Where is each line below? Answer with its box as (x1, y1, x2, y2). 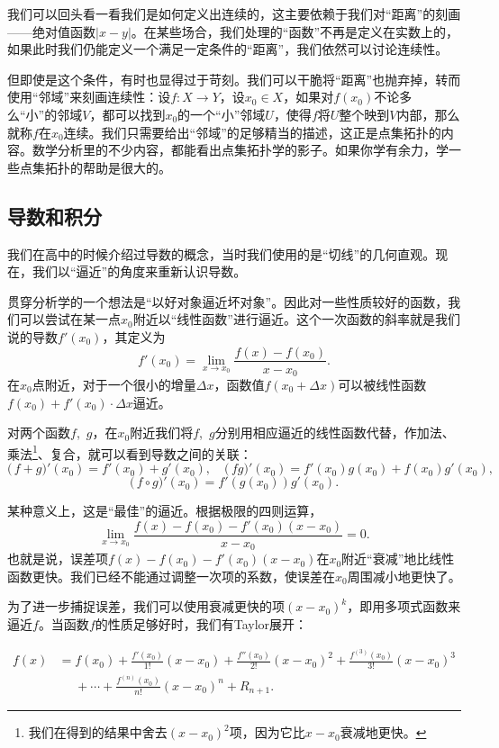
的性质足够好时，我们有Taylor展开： (95, 614, 308, 633)
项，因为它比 (229, 723, 305, 742)
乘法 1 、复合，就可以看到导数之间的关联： (7, 441, 252, 463)
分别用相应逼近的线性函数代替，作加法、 (214, 423, 455, 442)
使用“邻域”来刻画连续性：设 (7, 87, 171, 106)
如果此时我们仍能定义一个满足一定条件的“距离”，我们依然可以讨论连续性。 (7, 40, 449, 59)
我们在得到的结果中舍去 (28, 723, 168, 742)
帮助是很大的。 (82, 158, 171, 176)
